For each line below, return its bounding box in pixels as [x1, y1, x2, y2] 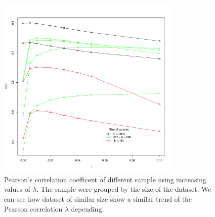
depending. [71, 203, 104, 214]
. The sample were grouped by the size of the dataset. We [36, 184, 211, 194]
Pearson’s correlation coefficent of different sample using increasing [4, 174, 207, 184]
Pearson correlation [4, 203, 63, 214]
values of [4, 184, 30, 194]
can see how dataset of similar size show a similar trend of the [4, 193, 192, 204]
